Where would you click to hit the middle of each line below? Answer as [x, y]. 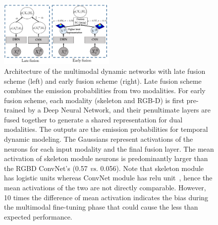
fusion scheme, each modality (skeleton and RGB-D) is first [94, 100]
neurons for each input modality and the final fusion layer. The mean [109, 148]
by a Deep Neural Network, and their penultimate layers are [119, 110]
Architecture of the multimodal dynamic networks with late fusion [105, 71]
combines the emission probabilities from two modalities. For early [105, 90]
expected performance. [38, 216]
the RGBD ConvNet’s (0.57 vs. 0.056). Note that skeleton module [104, 168]
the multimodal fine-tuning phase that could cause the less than [101, 207]
